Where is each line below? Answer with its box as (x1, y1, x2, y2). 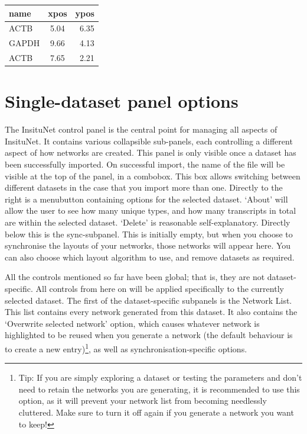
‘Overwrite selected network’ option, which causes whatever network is (5, 317, 260, 329)
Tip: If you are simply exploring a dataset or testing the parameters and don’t (18, 371, 302, 384)
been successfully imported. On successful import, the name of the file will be (5, 158, 285, 171)
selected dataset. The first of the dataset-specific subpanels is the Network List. (5, 294, 292, 306)
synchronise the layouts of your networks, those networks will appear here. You (5, 239, 291, 252)
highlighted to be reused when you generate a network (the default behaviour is (5, 329, 293, 341)
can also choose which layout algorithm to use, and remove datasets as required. (5, 250, 295, 263)
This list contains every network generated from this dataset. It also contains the (5, 306, 298, 318)
